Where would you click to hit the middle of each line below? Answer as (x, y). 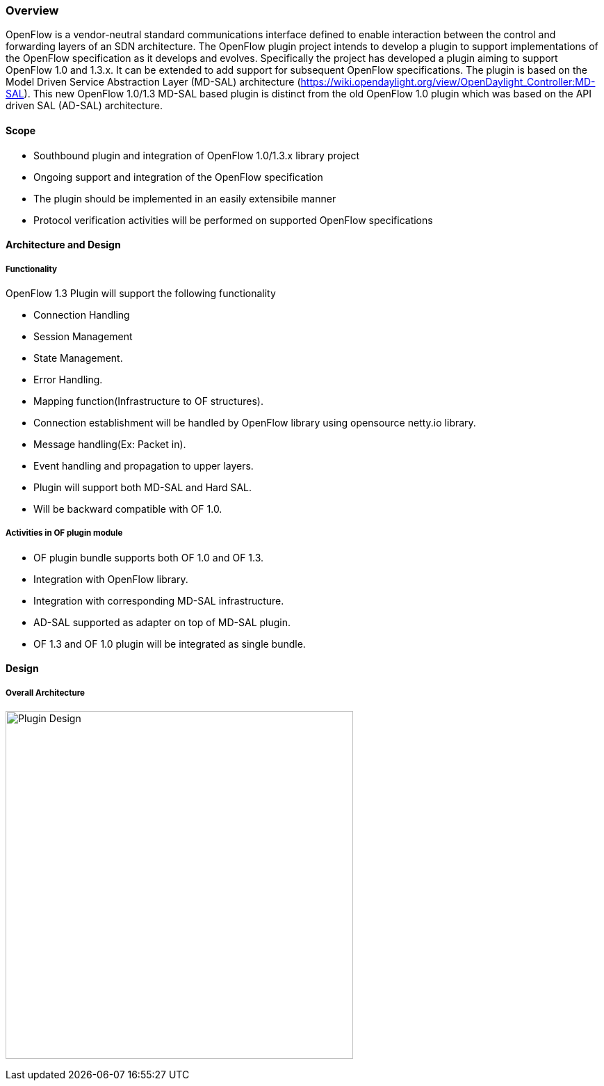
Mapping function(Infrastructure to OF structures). (148, 401)
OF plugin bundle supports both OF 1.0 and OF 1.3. (149, 557)
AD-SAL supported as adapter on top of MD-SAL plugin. (162, 622)
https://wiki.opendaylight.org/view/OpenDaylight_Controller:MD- (448, 82)
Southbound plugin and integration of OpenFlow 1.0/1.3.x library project (197, 155)
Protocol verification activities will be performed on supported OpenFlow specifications (233, 220)
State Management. (78, 358)
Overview (32, 10)
